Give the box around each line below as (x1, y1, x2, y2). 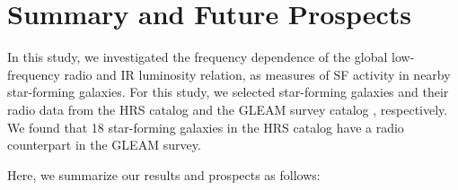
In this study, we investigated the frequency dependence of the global (7, 47, 388, 66)
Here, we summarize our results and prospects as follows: (7, 165, 321, 184)
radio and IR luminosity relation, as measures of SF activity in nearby (64, 65, 451, 83)
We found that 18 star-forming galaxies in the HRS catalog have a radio (7, 117, 404, 136)
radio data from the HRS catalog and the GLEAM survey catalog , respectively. (7, 99, 448, 118)
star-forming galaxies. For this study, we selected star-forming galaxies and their (7, 82, 449, 101)
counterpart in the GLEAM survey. (7, 135, 201, 154)
